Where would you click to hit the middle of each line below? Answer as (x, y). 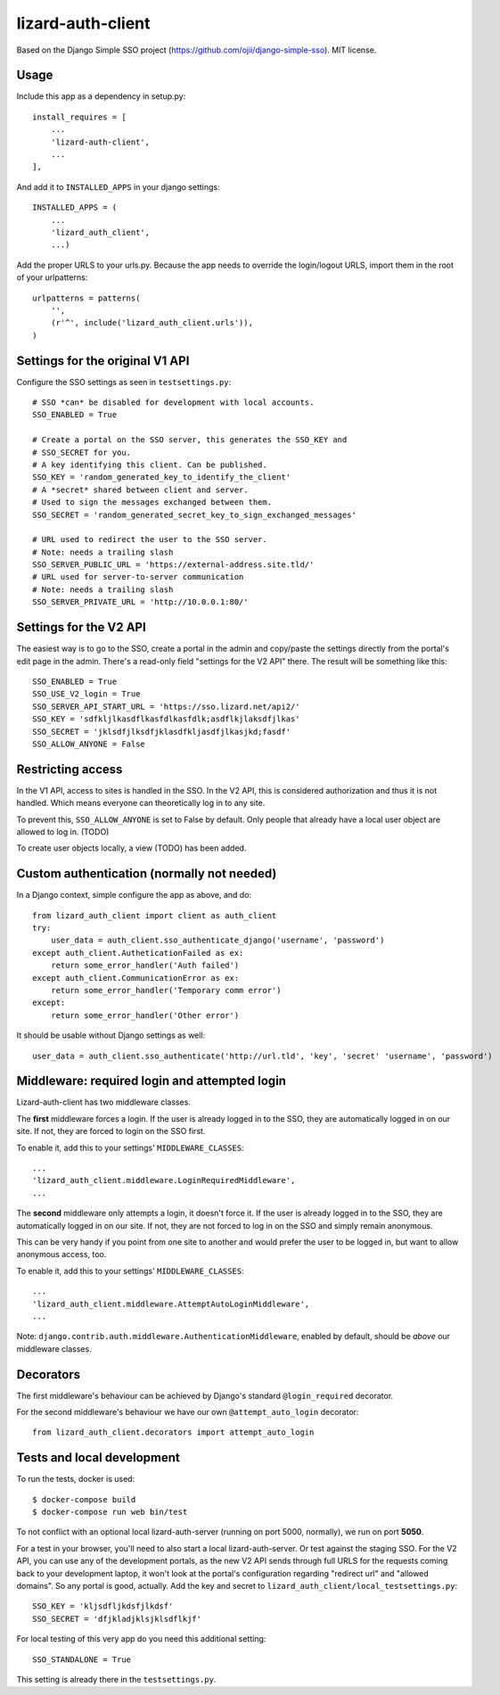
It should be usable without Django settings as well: (111, 1035)
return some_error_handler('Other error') (145, 1015)
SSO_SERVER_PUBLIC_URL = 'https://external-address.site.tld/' (173, 565)
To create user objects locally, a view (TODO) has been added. (131, 848)
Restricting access (70, 769)
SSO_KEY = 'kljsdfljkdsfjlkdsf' (103, 1606)
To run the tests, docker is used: (76, 1479)
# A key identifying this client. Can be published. (150, 465)
